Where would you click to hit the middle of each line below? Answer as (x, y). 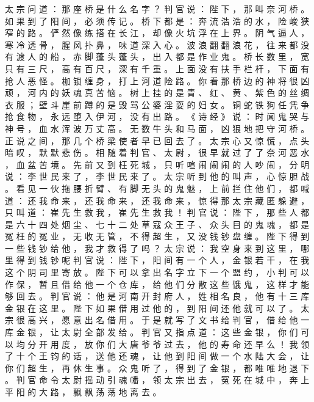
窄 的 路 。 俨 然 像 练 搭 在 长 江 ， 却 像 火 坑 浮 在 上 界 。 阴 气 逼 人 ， (157, 33)
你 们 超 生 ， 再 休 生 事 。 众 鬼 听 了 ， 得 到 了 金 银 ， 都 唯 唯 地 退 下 (157, 367)
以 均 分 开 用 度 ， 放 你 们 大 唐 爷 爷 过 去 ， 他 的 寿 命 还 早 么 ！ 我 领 (157, 344)
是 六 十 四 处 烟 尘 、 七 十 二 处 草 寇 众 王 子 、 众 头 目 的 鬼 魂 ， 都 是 (157, 224)
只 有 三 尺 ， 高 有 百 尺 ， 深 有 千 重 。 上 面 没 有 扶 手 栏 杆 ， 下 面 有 (157, 68)
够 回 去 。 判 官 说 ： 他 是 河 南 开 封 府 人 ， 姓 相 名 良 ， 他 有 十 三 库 (157, 296)
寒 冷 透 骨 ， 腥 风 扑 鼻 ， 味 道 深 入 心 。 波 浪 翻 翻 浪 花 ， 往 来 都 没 (157, 44)
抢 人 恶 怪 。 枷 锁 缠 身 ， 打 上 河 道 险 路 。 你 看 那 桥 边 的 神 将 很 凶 (157, 80)
